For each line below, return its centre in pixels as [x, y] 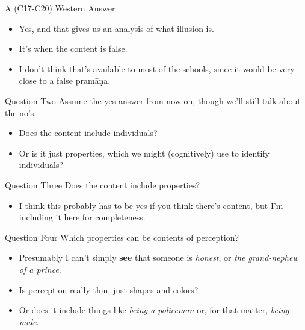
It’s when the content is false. [73, 48]
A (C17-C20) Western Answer [60, 8]
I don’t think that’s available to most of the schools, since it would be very [157, 68]
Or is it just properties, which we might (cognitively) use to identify [144, 153]
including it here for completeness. [82, 217]
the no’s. [21, 112]
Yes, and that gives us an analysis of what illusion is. [116, 28]
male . [29, 321]
